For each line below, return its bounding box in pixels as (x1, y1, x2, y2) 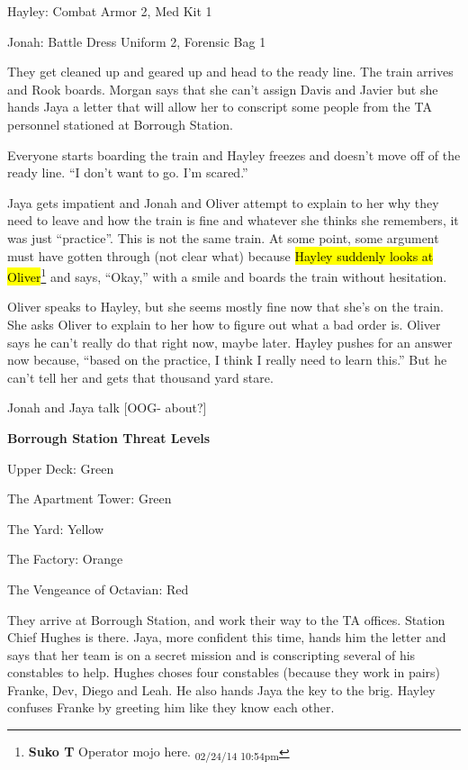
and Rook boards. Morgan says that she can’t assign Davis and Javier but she (7, 79, 438, 98)
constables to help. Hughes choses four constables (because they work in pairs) (7, 663, 441, 682)
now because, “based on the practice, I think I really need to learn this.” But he (7, 350, 447, 369)
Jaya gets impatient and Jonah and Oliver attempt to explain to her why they (7, 193, 439, 212)
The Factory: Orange (7, 549, 123, 568)
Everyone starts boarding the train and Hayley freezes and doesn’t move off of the (7, 145, 461, 164)
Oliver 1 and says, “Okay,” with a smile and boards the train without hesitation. (7, 265, 447, 285)
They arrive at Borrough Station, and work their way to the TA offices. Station (7, 610, 445, 629)
